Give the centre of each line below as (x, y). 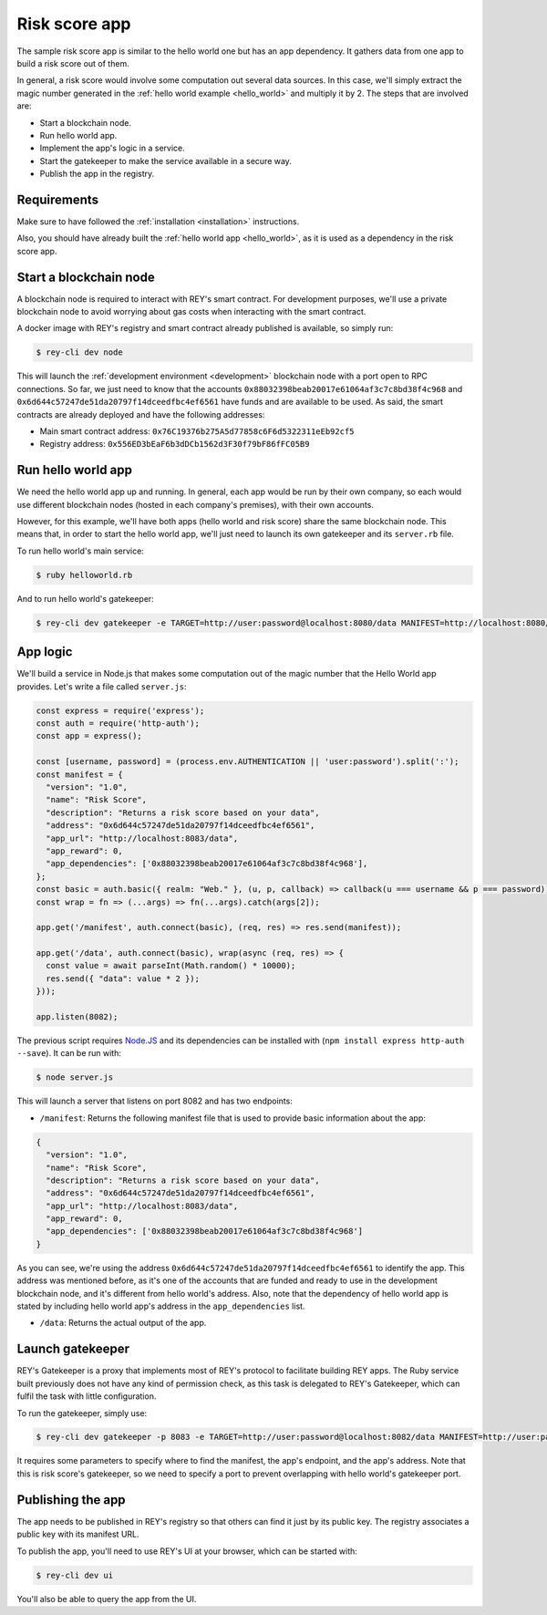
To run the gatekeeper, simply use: (82, 1413)
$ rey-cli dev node (79, 352)
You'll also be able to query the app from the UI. (107, 1599)
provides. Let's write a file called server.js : (102, 686)
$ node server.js (75, 1077)
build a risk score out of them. (73, 63)
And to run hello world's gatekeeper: (85, 598)
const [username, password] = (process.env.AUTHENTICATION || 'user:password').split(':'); (248, 762)
